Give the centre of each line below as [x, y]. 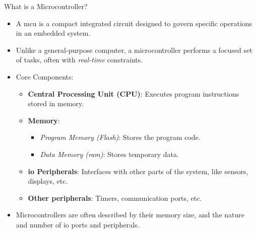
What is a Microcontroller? [46, 6]
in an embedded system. [53, 33]
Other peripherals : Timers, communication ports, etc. [115, 198]
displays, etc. [48, 181]
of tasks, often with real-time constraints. [79, 60]
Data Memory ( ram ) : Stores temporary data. [109, 154]
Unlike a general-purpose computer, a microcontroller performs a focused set [134, 50]
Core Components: [45, 76]
